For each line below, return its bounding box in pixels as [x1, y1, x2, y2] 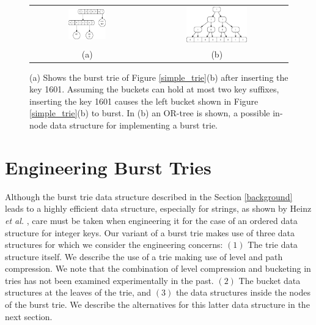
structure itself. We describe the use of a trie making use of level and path [5, 250, 283, 263]
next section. [5, 310, 53, 323]
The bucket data [238, 274, 301, 286]
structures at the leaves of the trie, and [5, 286, 152, 299]
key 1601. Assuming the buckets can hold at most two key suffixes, [29, 83, 279, 95]
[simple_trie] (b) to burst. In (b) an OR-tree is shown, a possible [29, 106, 270, 119]
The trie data [248, 238, 298, 251]
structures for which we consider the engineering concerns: [5, 238, 223, 251]
